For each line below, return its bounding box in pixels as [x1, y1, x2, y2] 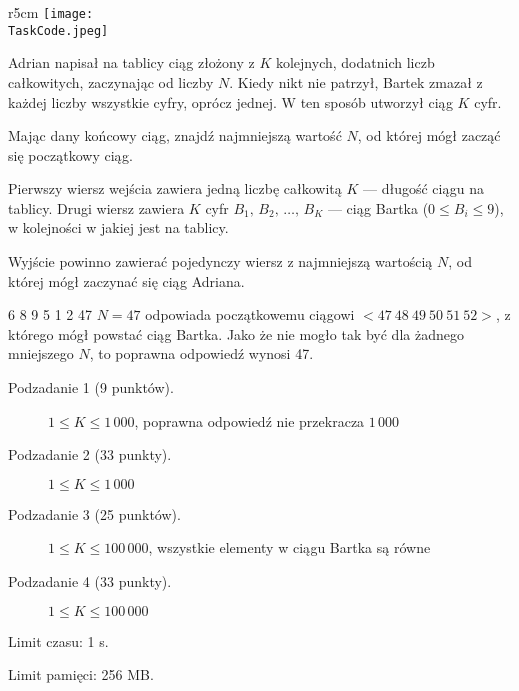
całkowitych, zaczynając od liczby [8, 71, 214, 92]
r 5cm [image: [8, 2, 94, 22]
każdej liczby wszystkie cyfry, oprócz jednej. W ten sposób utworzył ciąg [8, 91, 453, 112]
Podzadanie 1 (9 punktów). [8, 377, 174, 398]
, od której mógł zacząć [357, 125, 501, 146]
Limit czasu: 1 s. [8, 630, 109, 651]
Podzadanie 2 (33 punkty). [8, 444, 172, 465]
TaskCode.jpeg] [8, 23, 109, 38]
